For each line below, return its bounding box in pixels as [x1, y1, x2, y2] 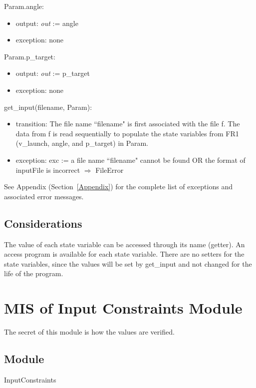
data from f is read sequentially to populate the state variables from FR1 [15, 128, 239, 138]
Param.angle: [4, 1, 44, 11]
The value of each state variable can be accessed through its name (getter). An [4, 239, 245, 249]
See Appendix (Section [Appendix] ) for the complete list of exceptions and [4, 181, 233, 192]
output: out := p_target [15, 68, 90, 78]
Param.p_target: [4, 51, 55, 61]
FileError [95, 164, 124, 175]
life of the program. [4, 268, 63, 279]
